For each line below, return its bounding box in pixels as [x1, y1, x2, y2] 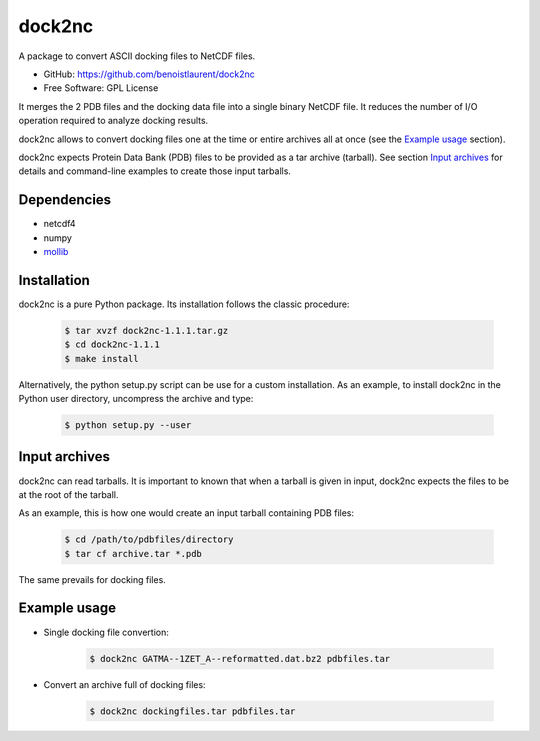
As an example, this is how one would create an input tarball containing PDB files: [18, 507, 355, 519]
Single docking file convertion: [43, 626, 169, 638]
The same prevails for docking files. [18, 573, 167, 585]
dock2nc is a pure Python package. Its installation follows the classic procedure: [18, 298, 350, 310]
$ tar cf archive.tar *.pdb [64, 548, 202, 559]
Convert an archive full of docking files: [43, 678, 206, 690]
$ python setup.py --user [64, 420, 192, 430]
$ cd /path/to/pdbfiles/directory [64, 534, 234, 545]
